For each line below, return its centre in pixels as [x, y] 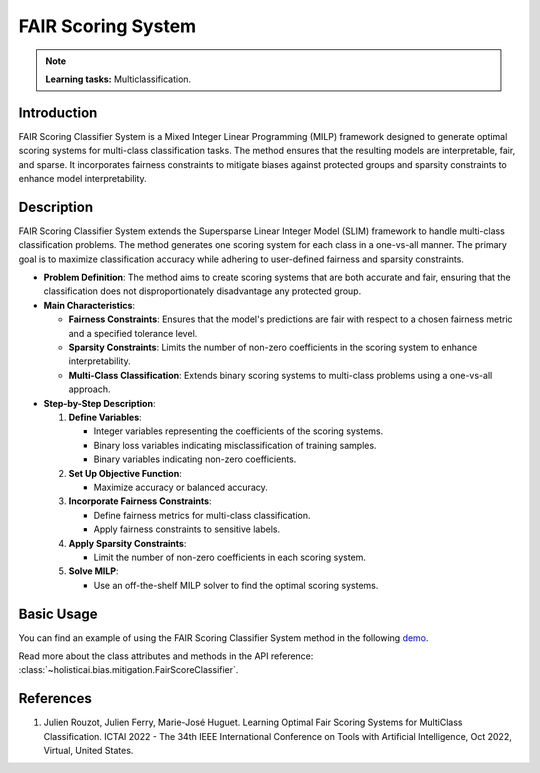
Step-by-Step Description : [99, 403]
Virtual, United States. [88, 751]
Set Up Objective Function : [125, 473]
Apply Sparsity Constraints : [127, 543]
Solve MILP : [93, 571]
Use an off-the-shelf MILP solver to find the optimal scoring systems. [236, 585]
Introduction [58, 112]
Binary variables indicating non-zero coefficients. [195, 459]
